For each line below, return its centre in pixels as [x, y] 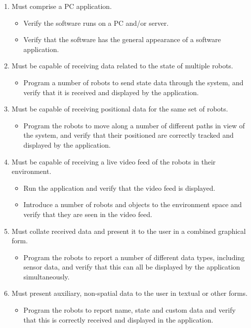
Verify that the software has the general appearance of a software [122, 39]
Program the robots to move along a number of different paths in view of [134, 125]
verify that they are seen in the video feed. [88, 214]
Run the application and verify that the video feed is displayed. [119, 188]
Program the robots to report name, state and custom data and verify [129, 310]
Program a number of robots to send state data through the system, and [133, 82]
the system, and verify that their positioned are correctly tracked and [128, 135]
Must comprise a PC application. [62, 6]
